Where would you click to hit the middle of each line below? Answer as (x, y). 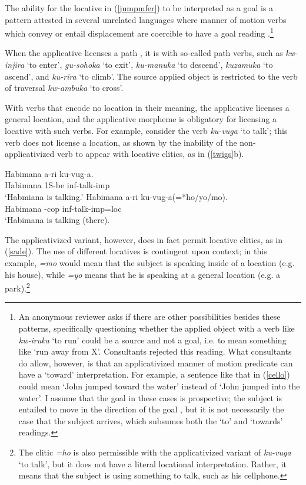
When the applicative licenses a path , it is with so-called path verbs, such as (144, 53)
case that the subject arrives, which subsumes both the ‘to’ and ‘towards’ (151, 420)
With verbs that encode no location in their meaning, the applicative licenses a (147, 107)
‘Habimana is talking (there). (57, 220)
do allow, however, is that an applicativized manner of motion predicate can (156, 363)
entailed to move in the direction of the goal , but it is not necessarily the (151, 409)
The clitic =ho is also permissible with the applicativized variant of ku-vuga (155, 452)
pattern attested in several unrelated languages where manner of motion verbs (146, 19)
